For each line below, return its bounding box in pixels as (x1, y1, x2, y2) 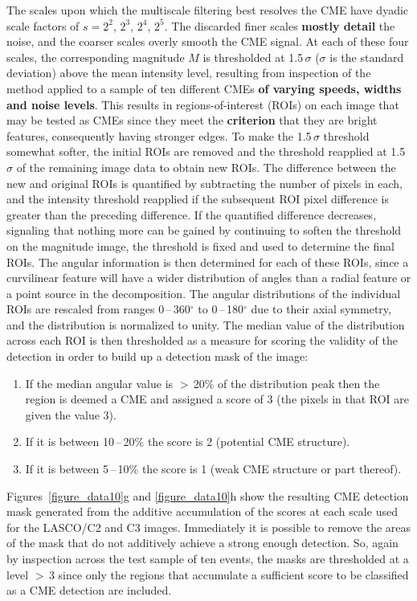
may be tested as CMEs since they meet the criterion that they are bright (6, 112, 378, 129)
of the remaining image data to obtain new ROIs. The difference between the (16, 158, 396, 175)
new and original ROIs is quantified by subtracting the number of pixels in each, (6, 174, 403, 191)
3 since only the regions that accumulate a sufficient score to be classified (48, 566, 409, 583)
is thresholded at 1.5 (202, 48, 304, 65)
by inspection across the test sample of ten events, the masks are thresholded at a (6, 550, 409, 566)
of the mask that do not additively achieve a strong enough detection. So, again (6, 534, 399, 551)
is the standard (329, 48, 404, 65)
